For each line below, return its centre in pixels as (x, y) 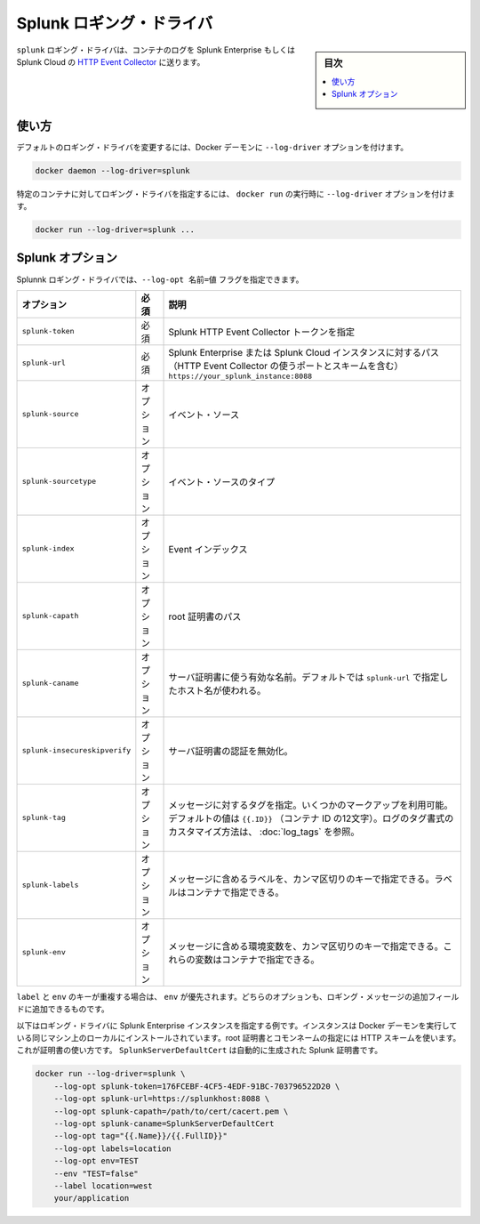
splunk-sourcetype (59, 482)
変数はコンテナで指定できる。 (257, 959)
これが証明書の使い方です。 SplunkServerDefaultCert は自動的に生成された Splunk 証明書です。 (200, 1051)
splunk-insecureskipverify (76, 750)
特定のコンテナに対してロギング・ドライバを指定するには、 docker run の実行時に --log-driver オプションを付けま (236, 193)
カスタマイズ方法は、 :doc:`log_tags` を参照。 (264, 832)
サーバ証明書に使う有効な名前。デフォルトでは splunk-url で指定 (304, 677)
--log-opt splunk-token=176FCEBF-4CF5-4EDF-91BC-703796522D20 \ (197, 1086)
